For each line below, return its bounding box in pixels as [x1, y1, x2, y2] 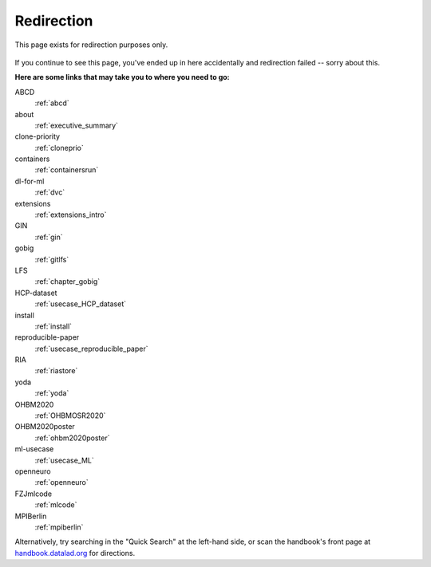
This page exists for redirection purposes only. [14, 40, 168, 49]
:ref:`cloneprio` [34, 143, 84, 152]
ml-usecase [14, 444, 54, 454]
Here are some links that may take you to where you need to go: [14, 73, 231, 82]
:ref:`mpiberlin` [34, 522, 84, 532]
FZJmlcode [14, 489, 52, 498]
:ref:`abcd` [34, 98, 69, 108]
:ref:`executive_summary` [34, 120, 119, 130]
